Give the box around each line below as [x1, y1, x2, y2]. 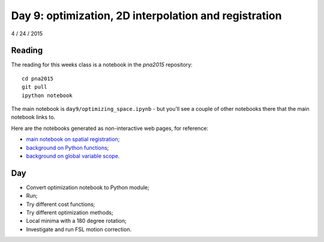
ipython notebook [22, 92, 73, 99]
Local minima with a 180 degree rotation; [26, 217, 127, 225]
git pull [22, 84, 47, 90]
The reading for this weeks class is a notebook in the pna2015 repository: [11, 61, 193, 68]
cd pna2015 [22, 75, 54, 82]
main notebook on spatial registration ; [26, 135, 120, 143]
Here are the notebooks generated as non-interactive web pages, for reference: [11, 125, 209, 132]
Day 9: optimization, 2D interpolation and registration [11, 9, 282, 22]
